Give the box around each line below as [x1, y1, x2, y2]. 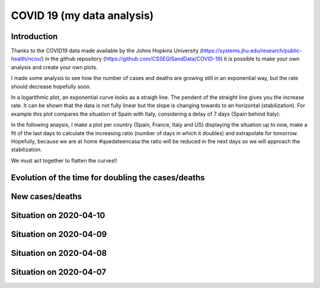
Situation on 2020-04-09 [11, 229, 107, 239]
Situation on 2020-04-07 [11, 267, 107, 277]
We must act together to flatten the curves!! [11, 157, 118, 164]
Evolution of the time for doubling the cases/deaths [11, 172, 205, 183]
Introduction [11, 31, 58, 41]
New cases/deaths [11, 191, 82, 201]
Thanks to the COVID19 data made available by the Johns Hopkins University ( [11, 47, 203, 55]
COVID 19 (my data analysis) [11, 9, 154, 22]
